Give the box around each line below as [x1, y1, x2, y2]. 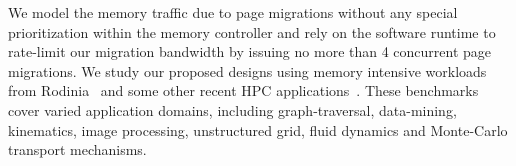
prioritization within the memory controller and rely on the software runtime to [8, 21, 496, 42]
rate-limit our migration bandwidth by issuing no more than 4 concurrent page [8, 41, 492, 62]
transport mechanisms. [8, 139, 147, 160]
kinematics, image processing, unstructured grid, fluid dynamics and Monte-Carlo [8, 119, 508, 140]
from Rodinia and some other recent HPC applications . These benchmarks [8, 80, 479, 101]
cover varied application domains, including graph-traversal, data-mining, [8, 99, 457, 120]
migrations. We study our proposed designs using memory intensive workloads [8, 60, 487, 81]
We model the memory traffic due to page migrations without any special [8, 2, 458, 22]
